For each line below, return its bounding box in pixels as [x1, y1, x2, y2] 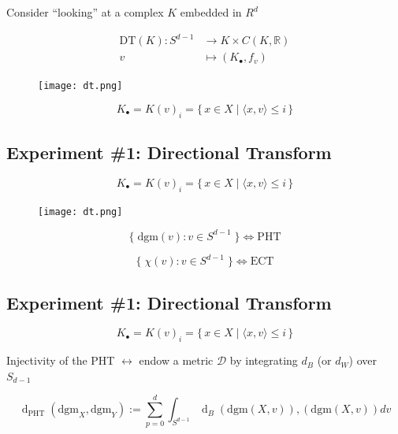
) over [348, 352, 377, 369]
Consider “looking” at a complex [6, 4, 164, 20]
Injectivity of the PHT [6, 352, 115, 369]
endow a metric [139, 352, 214, 369]
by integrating [229, 352, 298, 369]
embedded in [180, 4, 242, 20]
